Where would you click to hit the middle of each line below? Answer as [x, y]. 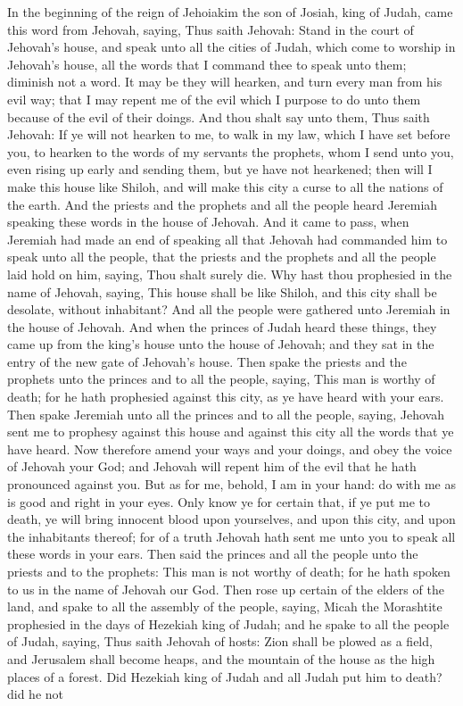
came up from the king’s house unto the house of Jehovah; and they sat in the [221, 344]
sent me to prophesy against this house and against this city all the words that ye [231, 432]
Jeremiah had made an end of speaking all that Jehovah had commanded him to [227, 239]
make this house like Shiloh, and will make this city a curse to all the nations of [225, 186]
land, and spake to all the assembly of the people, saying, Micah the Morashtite [225, 606]
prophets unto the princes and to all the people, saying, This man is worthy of [221, 379]
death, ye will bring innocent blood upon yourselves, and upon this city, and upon [231, 519]
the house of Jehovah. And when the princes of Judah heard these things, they [222, 326]
